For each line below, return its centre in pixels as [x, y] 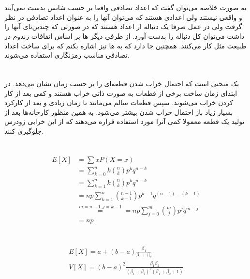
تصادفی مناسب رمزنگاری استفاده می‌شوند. [67, 55]
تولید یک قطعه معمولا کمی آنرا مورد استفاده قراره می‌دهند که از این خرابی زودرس [125, 121]
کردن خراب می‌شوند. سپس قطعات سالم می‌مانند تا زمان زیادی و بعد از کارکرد [119, 102]
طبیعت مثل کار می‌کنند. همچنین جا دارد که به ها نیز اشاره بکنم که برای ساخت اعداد [125, 45]
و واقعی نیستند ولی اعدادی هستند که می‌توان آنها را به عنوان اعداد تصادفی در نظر [123, 17]
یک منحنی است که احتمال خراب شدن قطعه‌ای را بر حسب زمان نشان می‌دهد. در [122, 83]
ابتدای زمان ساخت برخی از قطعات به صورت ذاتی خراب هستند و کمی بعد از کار [121, 93]
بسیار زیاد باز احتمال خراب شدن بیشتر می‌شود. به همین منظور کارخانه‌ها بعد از [119, 112]
